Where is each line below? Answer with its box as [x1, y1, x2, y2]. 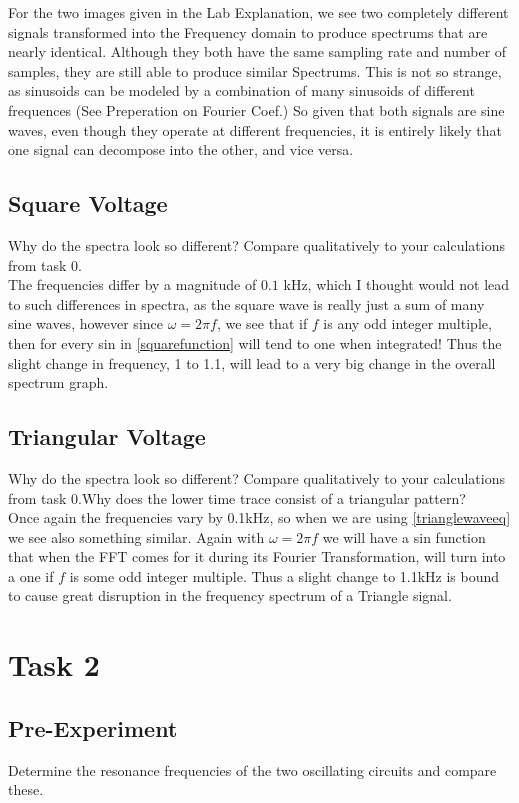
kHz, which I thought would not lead [283, 274, 510, 295]
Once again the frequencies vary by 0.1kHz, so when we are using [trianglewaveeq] [8, 507, 511, 528]
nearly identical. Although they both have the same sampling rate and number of [8, 41, 507, 62]
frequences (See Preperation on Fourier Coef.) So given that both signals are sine [8, 99, 505, 120]
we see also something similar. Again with [8, 526, 265, 547]
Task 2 [8, 644, 100, 685]
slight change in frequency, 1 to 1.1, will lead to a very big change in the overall [8, 352, 496, 373]
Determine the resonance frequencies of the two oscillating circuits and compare [8, 759, 497, 780]
